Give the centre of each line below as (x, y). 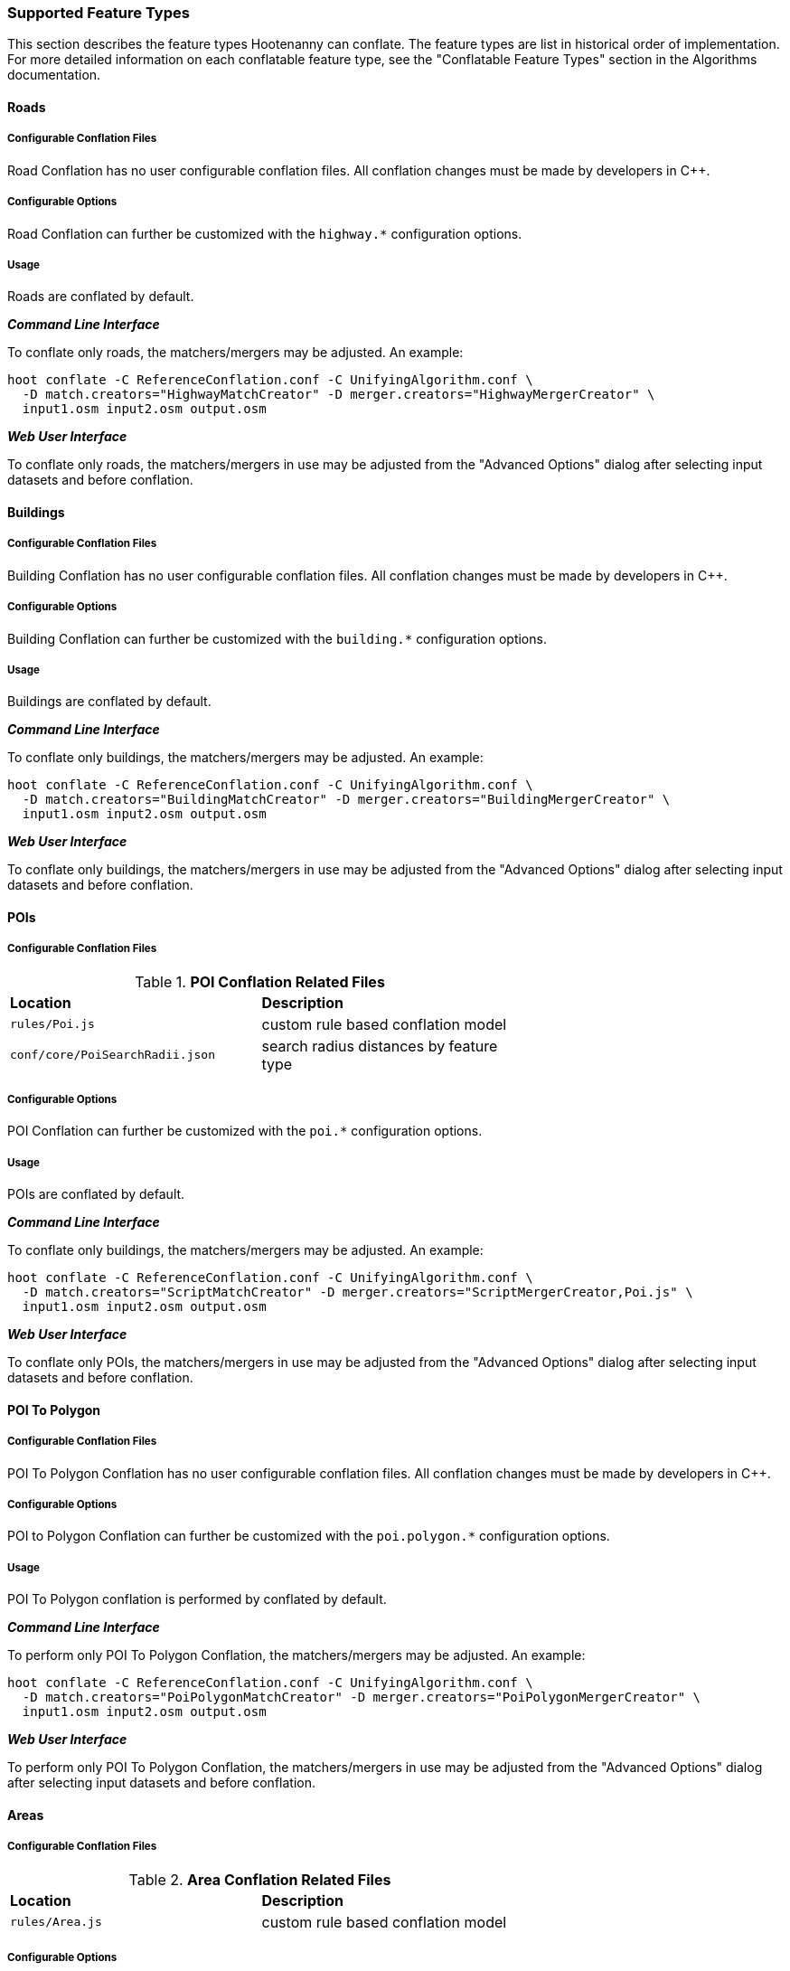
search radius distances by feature (380, 1046)
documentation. (54, 75)
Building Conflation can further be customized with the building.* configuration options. (277, 638)
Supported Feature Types (99, 13)
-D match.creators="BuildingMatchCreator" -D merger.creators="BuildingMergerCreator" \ (346, 800)
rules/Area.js (56, 1922)
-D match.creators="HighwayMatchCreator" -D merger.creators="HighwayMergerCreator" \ (339, 395)
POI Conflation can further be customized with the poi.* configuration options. (245, 1131)
